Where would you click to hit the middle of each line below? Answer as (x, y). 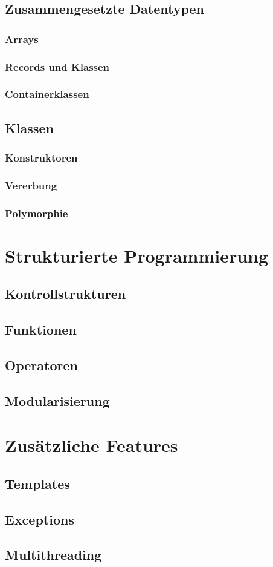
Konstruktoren (41, 158)
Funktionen (41, 329)
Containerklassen (47, 94)
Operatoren (41, 365)
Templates (37, 483)
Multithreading (53, 555)
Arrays (22, 38)
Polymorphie (37, 213)
